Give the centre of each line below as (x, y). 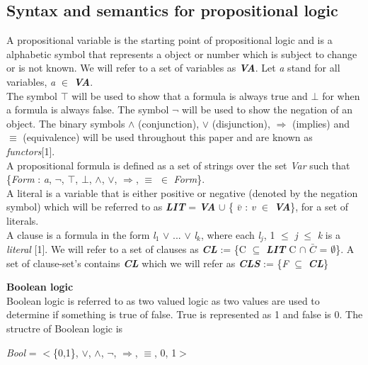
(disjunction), (241, 123)
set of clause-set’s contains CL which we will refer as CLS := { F (148, 263)
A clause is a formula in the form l (81, 234)
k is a (329, 234)
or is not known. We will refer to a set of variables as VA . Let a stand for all (173, 68)
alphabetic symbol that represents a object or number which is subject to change (182, 54)
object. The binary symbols (66, 123)
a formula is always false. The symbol (88, 109)
